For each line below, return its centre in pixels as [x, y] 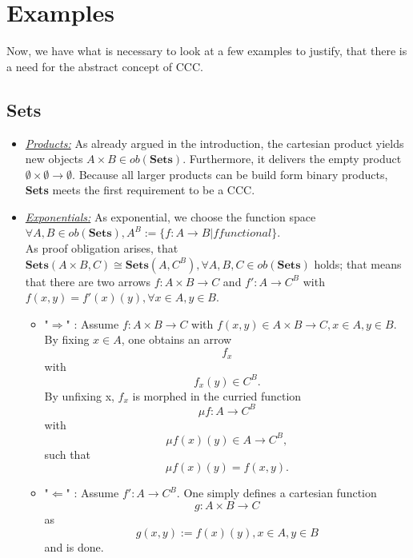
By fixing [67, 339]
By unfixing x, [79, 395]
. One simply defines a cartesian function [277, 493]
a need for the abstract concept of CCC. [105, 66]
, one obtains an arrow [176, 339]
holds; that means [358, 263]
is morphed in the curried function [217, 395]
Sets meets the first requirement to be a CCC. [140, 190]
